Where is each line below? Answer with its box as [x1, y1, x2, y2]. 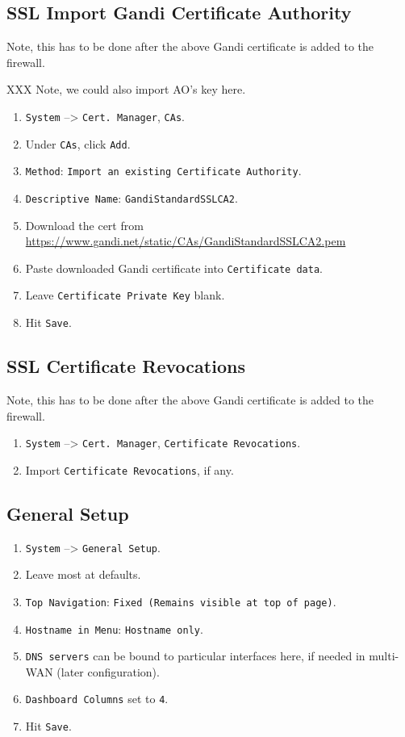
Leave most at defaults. [25, 566, 141, 583]
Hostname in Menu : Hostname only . [25, 620, 203, 637]
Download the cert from [25, 216, 144, 233]
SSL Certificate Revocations [6, 354, 245, 379]
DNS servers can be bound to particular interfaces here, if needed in [25, 647, 365, 664]
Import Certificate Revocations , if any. [25, 461, 234, 478]
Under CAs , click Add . [25, 135, 131, 152]
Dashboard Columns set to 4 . [25, 690, 169, 707]
